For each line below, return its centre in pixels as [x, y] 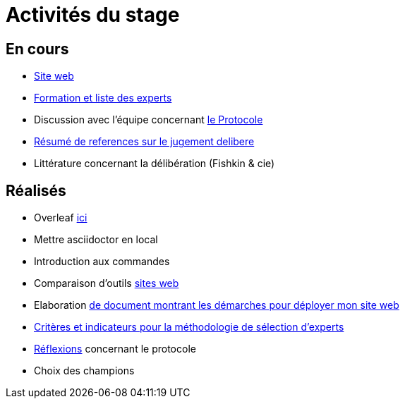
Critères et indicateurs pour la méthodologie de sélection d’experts [189, 327]
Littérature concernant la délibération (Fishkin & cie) [155, 164]
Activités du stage [93, 15]
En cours [37, 49]
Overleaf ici [61, 218]
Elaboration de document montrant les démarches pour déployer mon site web [217, 305]
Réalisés [36, 190]
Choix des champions [84, 371]
